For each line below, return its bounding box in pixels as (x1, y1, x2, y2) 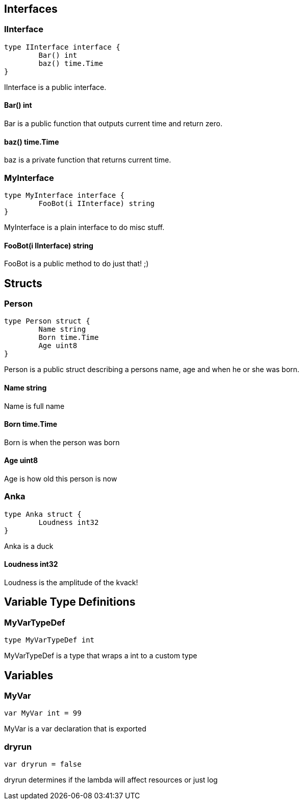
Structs (4, 277, 42, 290)
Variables (4, 669, 54, 682)
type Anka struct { (4, 510, 82, 518)
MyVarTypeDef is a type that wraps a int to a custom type (4, 651, 197, 660)
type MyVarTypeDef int (4, 636, 95, 645)
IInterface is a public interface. (4, 82, 107, 91)
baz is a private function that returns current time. (4, 155, 171, 165)
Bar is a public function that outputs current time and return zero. (4, 119, 222, 128)
